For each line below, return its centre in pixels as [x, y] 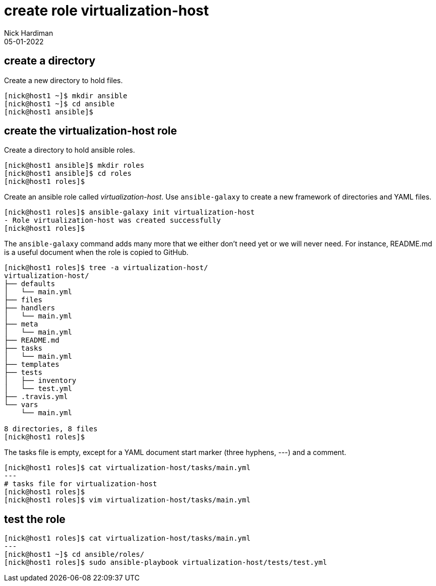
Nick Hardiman [29, 33]
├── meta [21, 324]
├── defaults [30, 284]
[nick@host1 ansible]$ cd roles [68, 174]
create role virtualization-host [107, 11]
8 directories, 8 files [51, 429]
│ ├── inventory [40, 381]
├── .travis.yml [36, 397]
